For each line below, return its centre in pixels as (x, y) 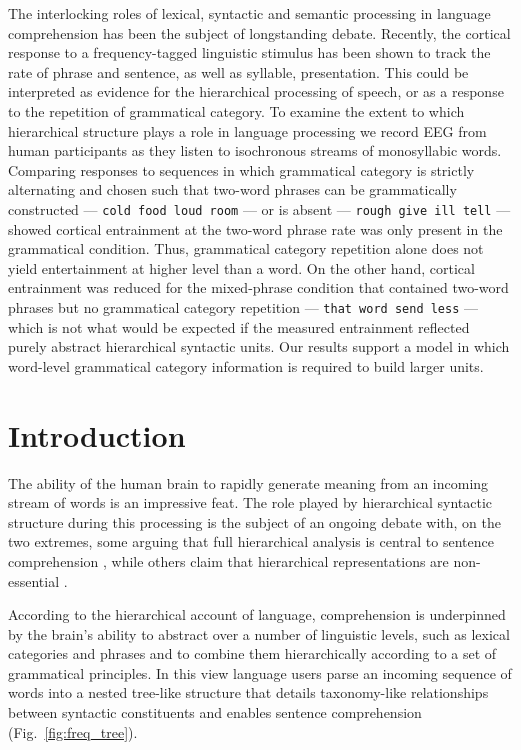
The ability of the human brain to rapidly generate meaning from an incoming (248, 482)
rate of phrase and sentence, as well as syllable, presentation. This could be (238, 71)
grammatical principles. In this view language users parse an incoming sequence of (260, 672)
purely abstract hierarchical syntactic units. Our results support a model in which (259, 346)
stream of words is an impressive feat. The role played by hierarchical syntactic (250, 502)
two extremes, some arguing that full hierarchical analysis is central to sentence (251, 541)
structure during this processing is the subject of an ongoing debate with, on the (254, 521)
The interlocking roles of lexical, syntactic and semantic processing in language (249, 13)
